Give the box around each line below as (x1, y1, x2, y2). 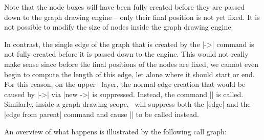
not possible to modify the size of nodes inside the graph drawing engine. (4, 21, 233, 32)
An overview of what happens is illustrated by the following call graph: (4, 126, 227, 136)
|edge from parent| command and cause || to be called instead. (4, 108, 199, 119)
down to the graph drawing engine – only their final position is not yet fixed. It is (4, 11, 260, 22)
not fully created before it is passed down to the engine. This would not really (4, 49, 249, 59)
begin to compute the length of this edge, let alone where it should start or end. (4, 68, 255, 79)
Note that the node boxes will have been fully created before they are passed (4, 2, 245, 12)
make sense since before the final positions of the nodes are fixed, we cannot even (4, 58, 259, 69)
